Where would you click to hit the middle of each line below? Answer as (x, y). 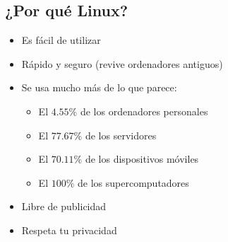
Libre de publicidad (64, 206)
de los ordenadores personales (144, 111)
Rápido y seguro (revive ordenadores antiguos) (122, 63)
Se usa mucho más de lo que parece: (99, 87)
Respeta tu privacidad (69, 230)
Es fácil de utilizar (61, 40)
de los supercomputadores (133, 182)
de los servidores (121, 135)
